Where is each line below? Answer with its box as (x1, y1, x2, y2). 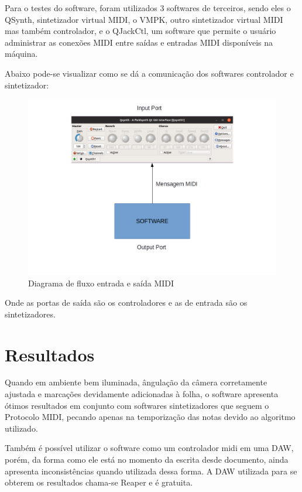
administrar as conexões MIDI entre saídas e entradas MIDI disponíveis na (5, 36, 273, 48)
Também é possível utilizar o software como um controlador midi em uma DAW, (5, 442, 294, 454)
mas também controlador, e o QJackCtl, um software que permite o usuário (5, 25, 276, 37)
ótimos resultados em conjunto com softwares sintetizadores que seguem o (5, 399, 269, 411)
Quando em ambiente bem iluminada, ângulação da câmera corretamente (5, 376, 267, 388)
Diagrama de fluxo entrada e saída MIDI (28, 276, 174, 289)
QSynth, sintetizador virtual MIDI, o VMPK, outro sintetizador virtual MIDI (5, 13, 283, 25)
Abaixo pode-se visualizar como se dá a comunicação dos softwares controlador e (5, 67, 294, 79)
